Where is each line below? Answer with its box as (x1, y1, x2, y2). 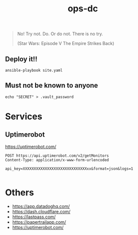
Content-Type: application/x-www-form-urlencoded (5, 157, 109, 162)
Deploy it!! (5, 55, 38, 63)
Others (5, 187, 34, 198)
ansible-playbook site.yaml (5, 68, 63, 73)
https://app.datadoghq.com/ (12, 203, 70, 209)
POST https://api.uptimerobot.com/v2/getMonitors (5, 153, 109, 158)
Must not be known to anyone (5, 81, 99, 90)
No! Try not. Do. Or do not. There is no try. (17, 31, 103, 37)
